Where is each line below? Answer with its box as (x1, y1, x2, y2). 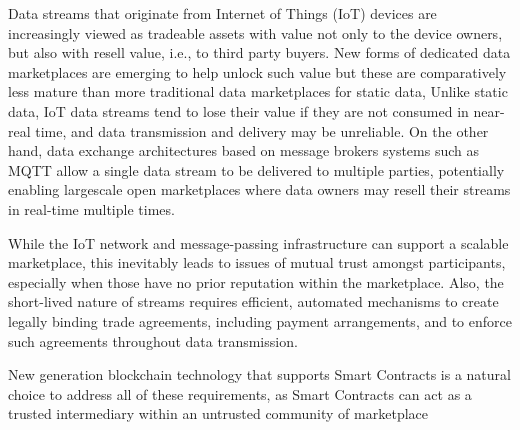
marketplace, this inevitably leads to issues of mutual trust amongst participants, (8, 252, 506, 273)
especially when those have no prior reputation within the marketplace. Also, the (8, 271, 504, 292)
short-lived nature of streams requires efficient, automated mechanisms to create (8, 291, 499, 312)
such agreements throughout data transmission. (8, 330, 298, 351)
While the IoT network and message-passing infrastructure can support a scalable (8, 232, 509, 253)
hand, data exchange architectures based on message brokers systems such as (8, 140, 480, 161)
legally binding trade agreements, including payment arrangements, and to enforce (8, 310, 512, 331)
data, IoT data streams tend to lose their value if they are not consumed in (8, 100, 469, 121)
